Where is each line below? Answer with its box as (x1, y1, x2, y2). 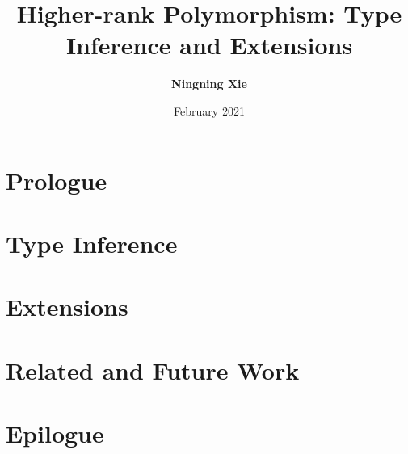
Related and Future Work (6, 353, 300, 386)
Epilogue (6, 417, 104, 449)
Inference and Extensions (65, 28, 353, 61)
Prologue (6, 163, 107, 196)
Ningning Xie (171, 75, 247, 92)
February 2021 (174, 102, 245, 119)
